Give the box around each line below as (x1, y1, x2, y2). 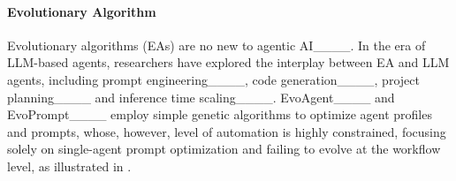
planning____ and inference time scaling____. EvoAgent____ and (7, 87, 395, 106)
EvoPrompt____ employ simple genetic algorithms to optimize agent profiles (7, 105, 432, 124)
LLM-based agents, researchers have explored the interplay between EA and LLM (7, 53, 450, 72)
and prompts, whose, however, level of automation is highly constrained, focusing (7, 122, 446, 140)
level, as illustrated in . (7, 156, 132, 175)
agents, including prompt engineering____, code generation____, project (7, 70, 420, 88)
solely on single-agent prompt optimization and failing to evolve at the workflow (7, 140, 441, 158)
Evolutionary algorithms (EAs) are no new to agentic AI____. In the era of (7, 35, 426, 54)
